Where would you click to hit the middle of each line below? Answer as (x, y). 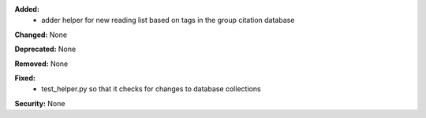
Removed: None (41, 64)
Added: (27, 9)
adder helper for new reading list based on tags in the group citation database (168, 20)
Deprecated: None (45, 49)
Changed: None (41, 35)
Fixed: (25, 78)
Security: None (40, 103)
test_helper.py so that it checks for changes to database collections (151, 89)
